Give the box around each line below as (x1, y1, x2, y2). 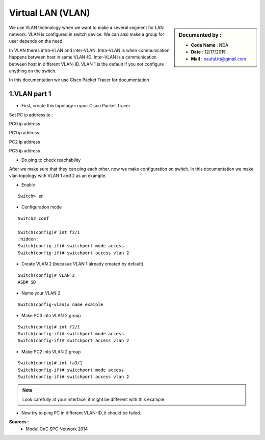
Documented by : (179, 31, 222, 38)
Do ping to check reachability (21, 157, 81, 163)
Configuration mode (21, 204, 62, 210)
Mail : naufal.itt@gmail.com (191, 56, 246, 61)
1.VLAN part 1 (9, 90, 52, 98)
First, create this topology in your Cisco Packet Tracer (21, 103, 131, 109)
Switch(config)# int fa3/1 (18, 360, 83, 366)
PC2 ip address (9, 139, 40, 145)
